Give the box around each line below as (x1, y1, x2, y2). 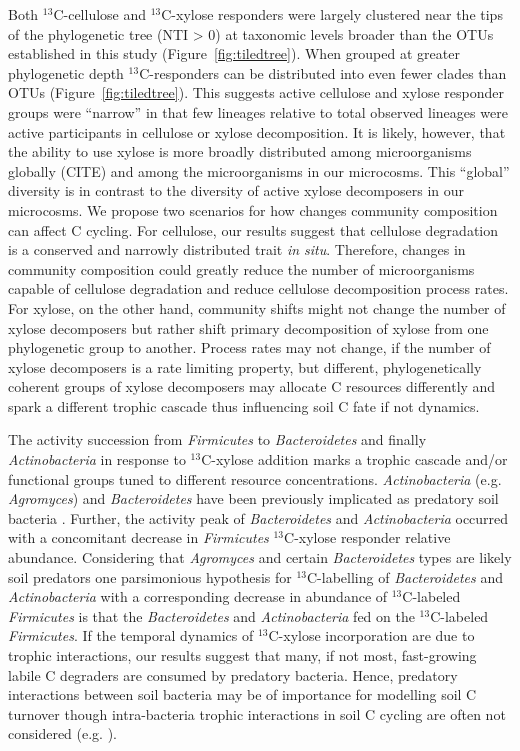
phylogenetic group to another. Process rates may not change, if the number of (8, 337, 491, 358)
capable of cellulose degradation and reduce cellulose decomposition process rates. (8, 278, 509, 299)
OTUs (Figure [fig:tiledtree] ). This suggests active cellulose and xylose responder (8, 82, 505, 103)
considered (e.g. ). (8, 723, 118, 744)
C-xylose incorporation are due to (268, 625, 475, 646)
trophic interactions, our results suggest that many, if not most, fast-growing (8, 645, 477, 665)
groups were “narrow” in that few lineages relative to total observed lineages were (8, 101, 508, 122)
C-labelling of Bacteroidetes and (307, 566, 503, 587)
